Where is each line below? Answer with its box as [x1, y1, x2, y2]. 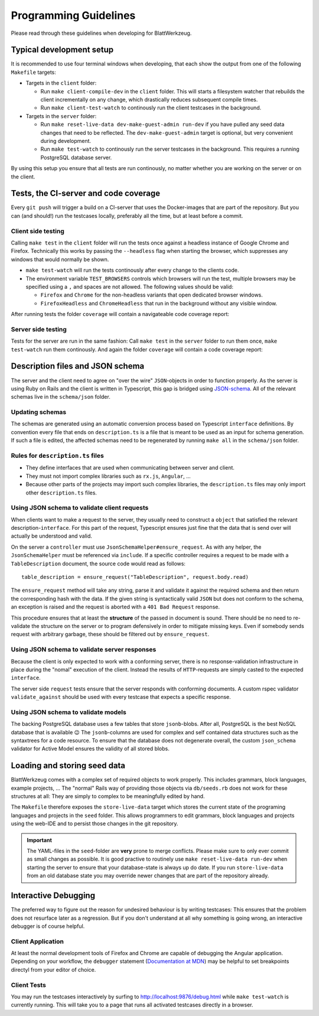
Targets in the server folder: [25, 112, 97, 119]
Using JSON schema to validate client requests [11, 504, 149, 512]
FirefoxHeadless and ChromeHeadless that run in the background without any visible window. [40, 299, 278, 307]
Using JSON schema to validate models [11, 708, 126, 716]
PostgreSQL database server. [40, 154, 112, 161]
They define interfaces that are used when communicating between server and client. [25, 464, 235, 471]
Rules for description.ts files [11, 452, 105, 460]
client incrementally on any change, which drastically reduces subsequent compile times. [40, 96, 258, 103]
